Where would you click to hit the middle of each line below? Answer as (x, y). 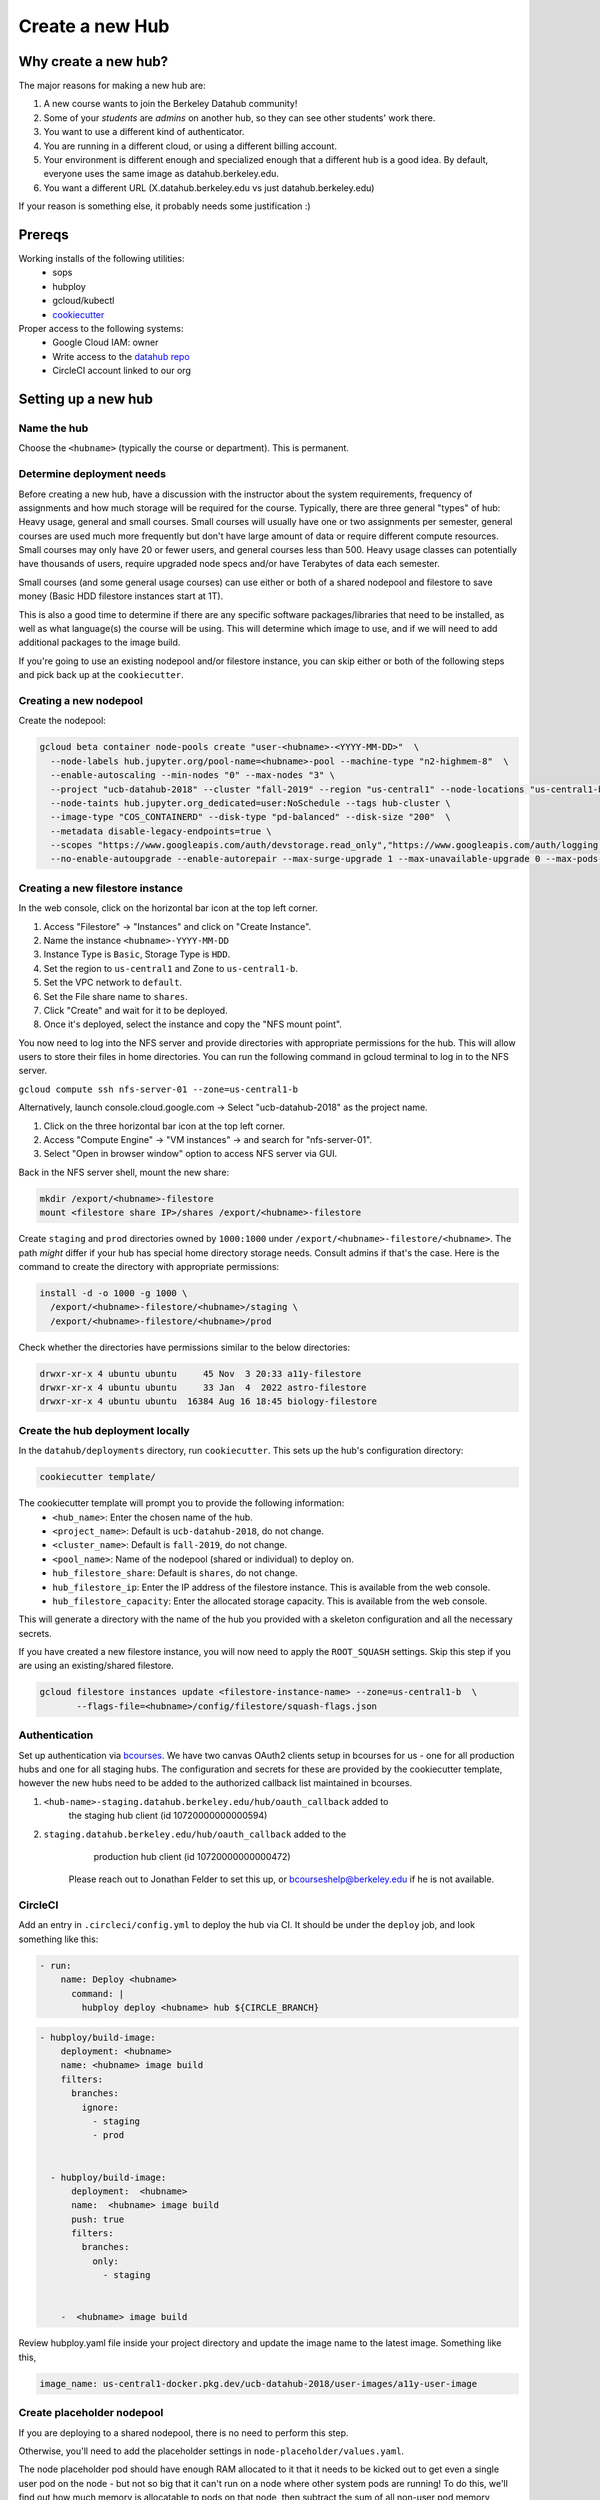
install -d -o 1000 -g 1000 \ (113, 1293)
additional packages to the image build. (99, 642)
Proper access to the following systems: (101, 329)
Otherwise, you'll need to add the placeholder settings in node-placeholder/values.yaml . (211, 2451)
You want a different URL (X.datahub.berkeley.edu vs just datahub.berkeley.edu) (209, 187)
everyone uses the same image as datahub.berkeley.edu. (161, 174)
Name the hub (53, 428)
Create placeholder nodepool (91, 2413)
